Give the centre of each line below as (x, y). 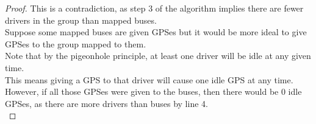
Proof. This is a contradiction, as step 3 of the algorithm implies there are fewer (154, 8)
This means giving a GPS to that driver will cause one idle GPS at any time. (149, 79)
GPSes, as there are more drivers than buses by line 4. (106, 103)
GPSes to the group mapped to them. (76, 43)
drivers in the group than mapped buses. (81, 20)
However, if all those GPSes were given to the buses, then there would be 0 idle (153, 91)
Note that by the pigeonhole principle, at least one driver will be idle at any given (158, 56)
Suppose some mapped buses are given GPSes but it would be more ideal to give (156, 32)
